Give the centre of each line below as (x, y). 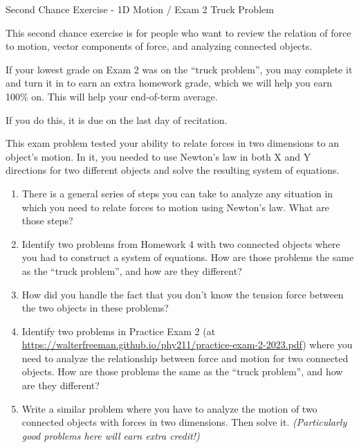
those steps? (47, 221)
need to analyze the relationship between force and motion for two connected (185, 358)
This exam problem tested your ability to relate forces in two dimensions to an (172, 143)
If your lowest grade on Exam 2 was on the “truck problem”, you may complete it (179, 69)
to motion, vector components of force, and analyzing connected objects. (159, 46)
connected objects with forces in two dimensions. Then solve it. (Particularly (184, 422)
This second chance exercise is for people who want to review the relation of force (178, 32)
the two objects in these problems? (95, 308)
